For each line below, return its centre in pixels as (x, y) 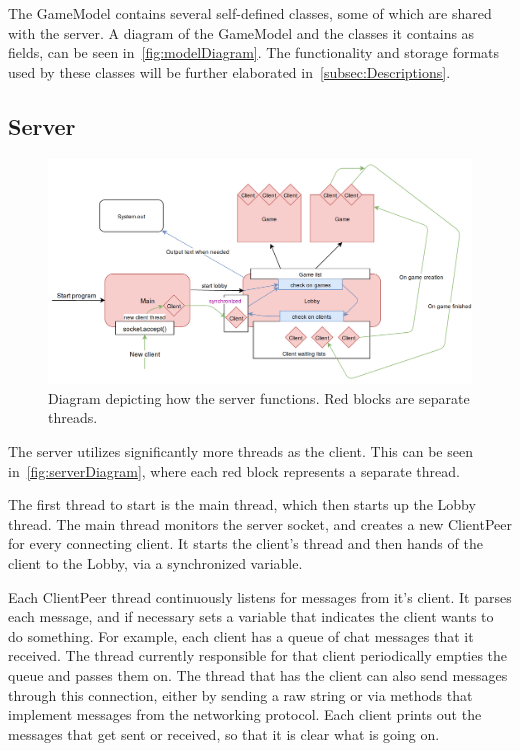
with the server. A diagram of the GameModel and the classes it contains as (241, 32)
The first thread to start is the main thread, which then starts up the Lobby (242, 504)
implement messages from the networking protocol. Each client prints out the (245, 714)
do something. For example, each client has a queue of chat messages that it (241, 635)
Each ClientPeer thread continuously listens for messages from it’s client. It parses (260, 596)
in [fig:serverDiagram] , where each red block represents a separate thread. (234, 470)
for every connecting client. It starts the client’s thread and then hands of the (245, 543)
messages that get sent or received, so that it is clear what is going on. (224, 733)
